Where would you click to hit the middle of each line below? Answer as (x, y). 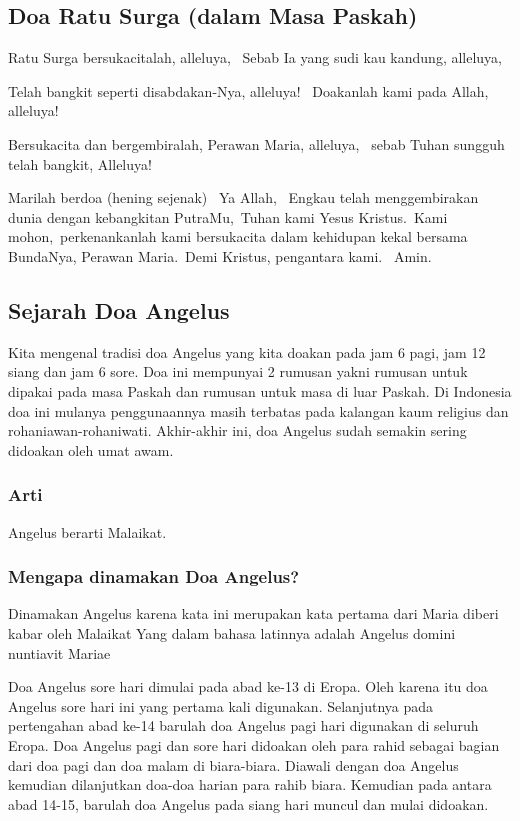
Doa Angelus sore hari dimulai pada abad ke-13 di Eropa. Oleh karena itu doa (248, 686)
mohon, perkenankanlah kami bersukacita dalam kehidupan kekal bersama (238, 236)
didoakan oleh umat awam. (91, 449)
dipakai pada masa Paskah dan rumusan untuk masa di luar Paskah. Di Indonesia (260, 390)
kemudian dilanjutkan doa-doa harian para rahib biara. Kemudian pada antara (250, 784)
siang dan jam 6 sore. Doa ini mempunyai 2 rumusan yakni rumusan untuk (238, 371)
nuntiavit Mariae (59, 652)
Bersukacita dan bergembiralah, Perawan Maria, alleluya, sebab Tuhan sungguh (256, 143)
